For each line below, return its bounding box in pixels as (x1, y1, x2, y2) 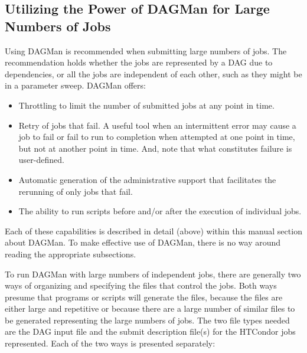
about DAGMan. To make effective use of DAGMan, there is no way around (5, 236, 281, 249)
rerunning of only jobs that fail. (18, 185, 133, 197)
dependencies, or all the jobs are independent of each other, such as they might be (5, 67, 302, 80)
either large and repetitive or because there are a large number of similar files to (5, 302, 295, 315)
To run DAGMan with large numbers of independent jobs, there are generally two (5, 267, 301, 280)
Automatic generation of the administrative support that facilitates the (18, 173, 276, 185)
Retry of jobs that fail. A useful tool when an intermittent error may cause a (18, 119, 296, 131)
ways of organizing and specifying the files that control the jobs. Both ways (5, 279, 277, 292)
